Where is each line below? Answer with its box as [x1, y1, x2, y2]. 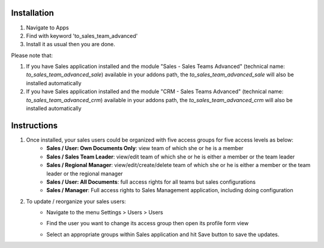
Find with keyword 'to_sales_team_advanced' [26, 32, 138, 39]
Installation [11, 8, 54, 18]
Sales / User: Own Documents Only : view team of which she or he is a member [46, 145, 244, 152]
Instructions [11, 120, 58, 130]
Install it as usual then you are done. [26, 41, 115, 48]
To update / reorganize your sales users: [26, 198, 126, 205]
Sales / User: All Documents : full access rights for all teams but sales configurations [46, 178, 256, 186]
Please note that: [11, 52, 53, 59]
